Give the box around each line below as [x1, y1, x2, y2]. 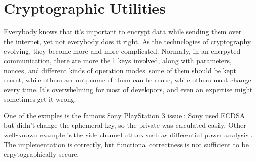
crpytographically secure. [4, 149, 79, 159]
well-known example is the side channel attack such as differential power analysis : [4, 130, 253, 140]
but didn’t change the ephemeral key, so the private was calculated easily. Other [4, 120, 246, 130]
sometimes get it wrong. [4, 94, 76, 104]
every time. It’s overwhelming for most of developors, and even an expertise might [4, 84, 253, 94]
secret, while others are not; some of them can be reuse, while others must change [4, 75, 251, 85]
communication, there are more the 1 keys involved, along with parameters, [4, 55, 232, 65]
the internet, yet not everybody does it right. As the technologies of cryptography [4, 36, 251, 46]
